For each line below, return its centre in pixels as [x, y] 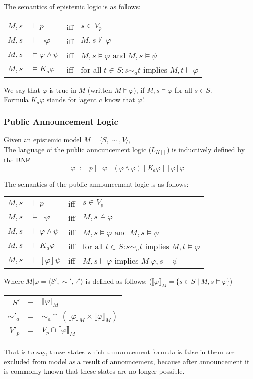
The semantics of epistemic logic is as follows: [72, 6]
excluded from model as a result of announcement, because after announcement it [127, 361]
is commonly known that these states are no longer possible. [94, 371]
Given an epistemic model [43, 139]
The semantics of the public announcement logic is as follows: [96, 183]
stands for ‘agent [71, 99]
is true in [63, 90]
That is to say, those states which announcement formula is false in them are [119, 352]
